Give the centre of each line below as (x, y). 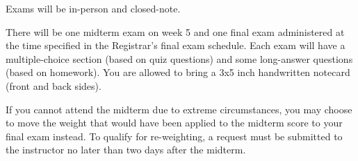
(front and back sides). (54, 85)
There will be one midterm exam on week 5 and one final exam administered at (175, 31)
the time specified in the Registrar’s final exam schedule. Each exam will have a (176, 45)
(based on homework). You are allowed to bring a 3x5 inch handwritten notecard (178, 72)
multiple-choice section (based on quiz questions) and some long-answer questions (179, 58)
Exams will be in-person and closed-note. (93, 8)
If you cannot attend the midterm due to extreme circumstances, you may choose (179, 109)
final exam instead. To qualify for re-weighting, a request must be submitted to (174, 136)
